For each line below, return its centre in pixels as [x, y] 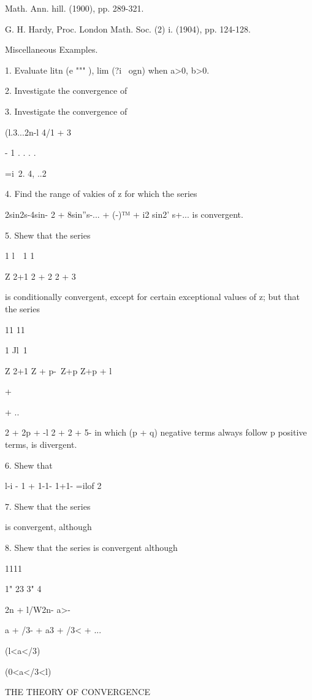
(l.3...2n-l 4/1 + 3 [38, 132]
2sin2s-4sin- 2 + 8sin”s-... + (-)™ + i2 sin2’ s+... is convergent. [124, 214]
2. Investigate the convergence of [66, 90]
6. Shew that [29, 465]
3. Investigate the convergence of [66, 111]
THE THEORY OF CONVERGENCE [78, 692]
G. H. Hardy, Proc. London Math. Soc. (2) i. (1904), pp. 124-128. [128, 29]
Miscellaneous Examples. [51, 49]
